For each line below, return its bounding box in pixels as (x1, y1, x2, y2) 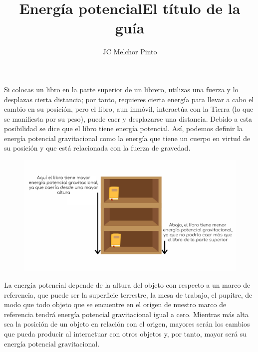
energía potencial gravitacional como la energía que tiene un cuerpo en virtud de (4, 133, 251, 143)
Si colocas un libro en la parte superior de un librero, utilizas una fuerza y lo (4, 84, 239, 94)
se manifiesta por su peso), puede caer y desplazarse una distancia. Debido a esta (4, 113, 253, 124)
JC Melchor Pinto (102, 46, 157, 57)
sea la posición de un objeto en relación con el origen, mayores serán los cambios (4, 319, 250, 329)
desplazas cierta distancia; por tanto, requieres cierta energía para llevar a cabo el (4, 94, 254, 104)
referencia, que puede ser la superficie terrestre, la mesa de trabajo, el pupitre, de (4, 289, 253, 300)
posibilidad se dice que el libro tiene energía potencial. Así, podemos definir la (4, 123, 243, 134)
